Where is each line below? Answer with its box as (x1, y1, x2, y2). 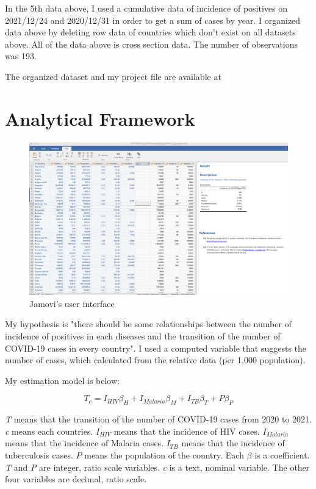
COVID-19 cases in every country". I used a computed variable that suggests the (5, 341, 307, 354)
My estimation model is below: (5, 374, 120, 386)
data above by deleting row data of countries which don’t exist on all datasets (5, 26, 296, 38)
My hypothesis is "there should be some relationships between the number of (5, 317, 292, 330)
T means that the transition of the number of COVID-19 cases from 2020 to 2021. (5, 413, 312, 426)
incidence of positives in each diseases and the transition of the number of (5, 329, 281, 342)
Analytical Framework (5, 106, 195, 131)
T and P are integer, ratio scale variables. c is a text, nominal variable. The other (5, 460, 310, 473)
